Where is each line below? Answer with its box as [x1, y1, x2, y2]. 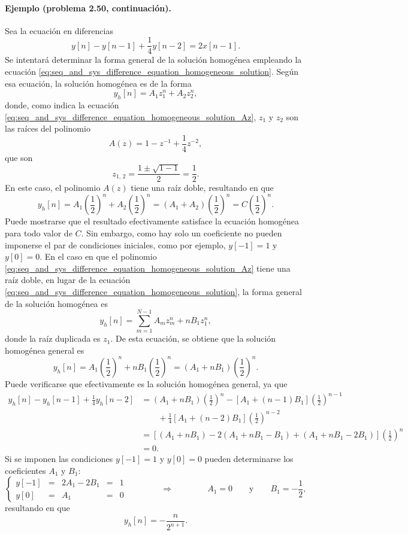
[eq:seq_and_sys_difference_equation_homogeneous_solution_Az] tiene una [5, 262, 291, 274]
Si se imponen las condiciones [5, 452, 113, 465]
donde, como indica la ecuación [5, 99, 119, 111]
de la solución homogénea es [5, 297, 108, 309]
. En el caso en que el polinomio [40, 250, 157, 263]
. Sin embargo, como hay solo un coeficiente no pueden [81, 227, 282, 239]
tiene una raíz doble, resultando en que [131, 181, 274, 194]
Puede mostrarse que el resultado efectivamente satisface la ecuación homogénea [5, 215, 300, 227]
